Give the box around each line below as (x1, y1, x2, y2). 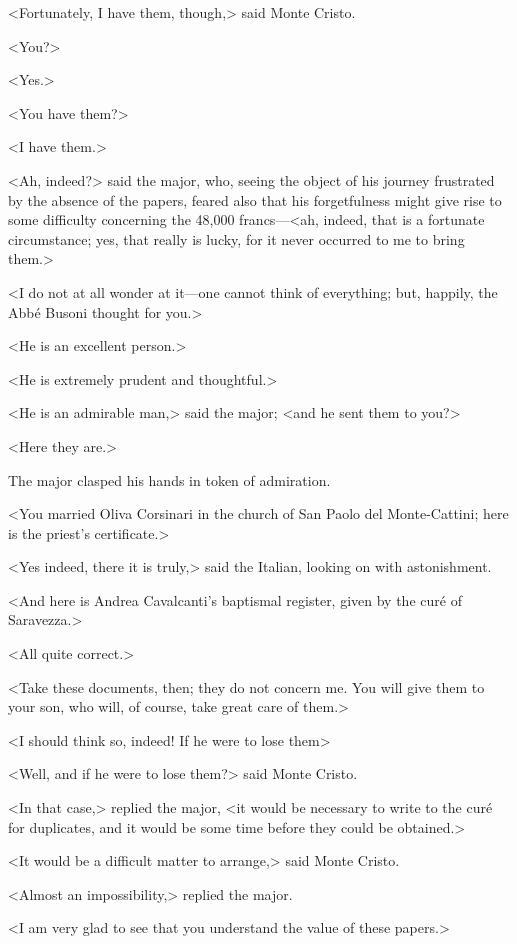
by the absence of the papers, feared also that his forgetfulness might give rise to (8, 189, 502, 210)
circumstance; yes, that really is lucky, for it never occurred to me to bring (8, 228, 465, 249)
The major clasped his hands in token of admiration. (8, 469, 331, 490)
